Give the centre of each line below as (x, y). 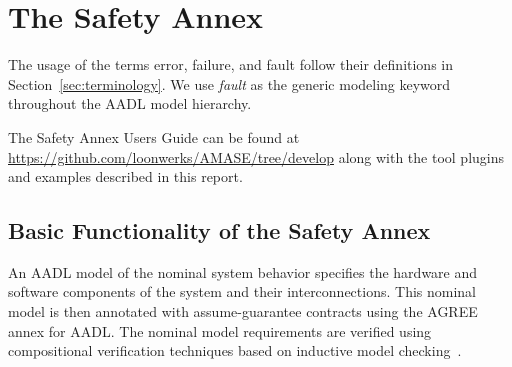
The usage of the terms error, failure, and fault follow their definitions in (231, 64)
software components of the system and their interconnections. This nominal (242, 291)
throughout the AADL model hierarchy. (130, 103)
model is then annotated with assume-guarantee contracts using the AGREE (243, 311)
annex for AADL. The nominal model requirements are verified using (220, 330)
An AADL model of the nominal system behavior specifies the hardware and (243, 271)
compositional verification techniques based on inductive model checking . (235, 350)
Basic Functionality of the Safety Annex (219, 230)
